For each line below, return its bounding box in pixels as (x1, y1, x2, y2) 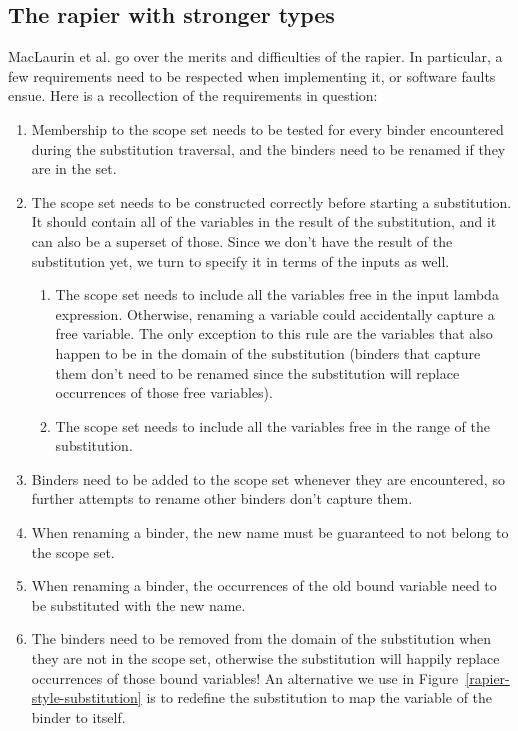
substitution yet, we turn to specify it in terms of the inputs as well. (31, 250, 450, 271)
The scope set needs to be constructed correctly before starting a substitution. (31, 191, 512, 212)
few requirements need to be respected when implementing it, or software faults (8, 65, 496, 86)
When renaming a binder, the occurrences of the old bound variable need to (31, 575, 497, 596)
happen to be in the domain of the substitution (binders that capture (55, 342, 481, 363)
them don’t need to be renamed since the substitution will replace (55, 362, 460, 383)
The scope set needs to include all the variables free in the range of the (55, 415, 490, 436)
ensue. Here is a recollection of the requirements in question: (8, 85, 378, 106)
